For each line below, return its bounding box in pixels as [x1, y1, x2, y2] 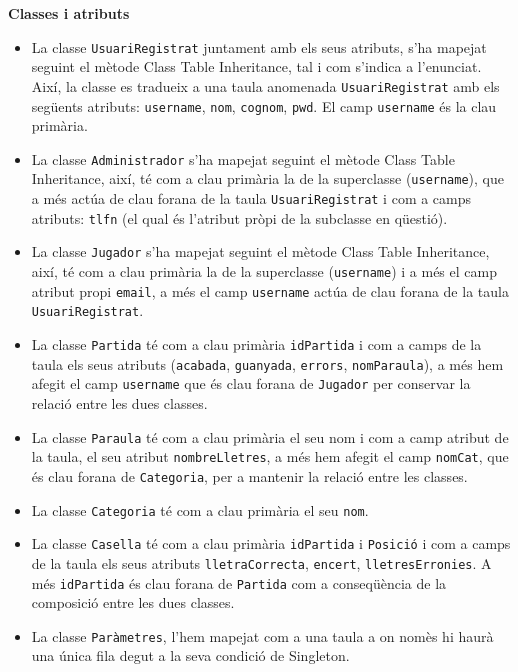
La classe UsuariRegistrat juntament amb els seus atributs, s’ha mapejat [31, 36, 487, 57]
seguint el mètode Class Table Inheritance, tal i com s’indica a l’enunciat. [31, 56, 482, 77]
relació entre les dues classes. [31, 392, 208, 413]
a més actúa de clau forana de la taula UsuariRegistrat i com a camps [31, 188, 472, 209]
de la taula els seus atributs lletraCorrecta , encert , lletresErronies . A [31, 552, 492, 573]
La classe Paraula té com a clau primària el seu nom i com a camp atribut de [31, 426, 509, 447]
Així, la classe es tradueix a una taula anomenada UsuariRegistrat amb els [31, 75, 500, 96]
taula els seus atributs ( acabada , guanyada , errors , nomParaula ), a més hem [31, 353, 504, 374]
